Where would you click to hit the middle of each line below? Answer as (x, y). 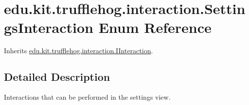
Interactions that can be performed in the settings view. (87, 97)
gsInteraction (49, 27)
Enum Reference (155, 27)
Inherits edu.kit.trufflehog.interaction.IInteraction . (79, 51)
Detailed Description (57, 77)
